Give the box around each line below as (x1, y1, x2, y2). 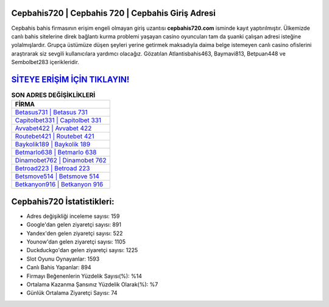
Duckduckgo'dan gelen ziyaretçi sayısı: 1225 (26, 247, 138, 254)
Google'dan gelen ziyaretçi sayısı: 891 (26, 221, 122, 228)
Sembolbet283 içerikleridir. (11, 59, 79, 66)
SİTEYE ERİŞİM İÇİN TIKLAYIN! (11, 74, 130, 85)
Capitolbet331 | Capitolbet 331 (15, 116, 102, 125)
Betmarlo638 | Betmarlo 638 (15, 148, 97, 157)
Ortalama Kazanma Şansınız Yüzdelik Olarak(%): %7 (26, 281, 158, 288)
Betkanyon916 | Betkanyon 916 (15, 180, 104, 189)
